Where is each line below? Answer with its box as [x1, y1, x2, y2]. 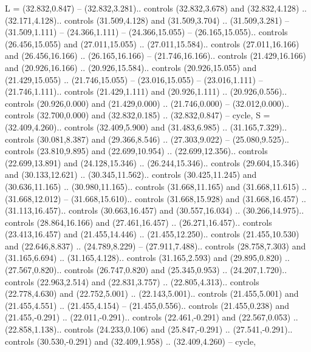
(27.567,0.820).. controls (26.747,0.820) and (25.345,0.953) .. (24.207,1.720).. [5, 263, 287, 276]
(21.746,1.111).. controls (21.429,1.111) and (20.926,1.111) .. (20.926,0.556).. [5, 85, 287, 98]
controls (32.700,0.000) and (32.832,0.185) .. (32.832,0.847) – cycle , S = [5, 109, 270, 121]
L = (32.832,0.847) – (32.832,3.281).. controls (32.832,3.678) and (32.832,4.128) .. [5, 2, 307, 14]
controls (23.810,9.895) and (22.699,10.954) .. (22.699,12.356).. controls [5, 144, 268, 157]
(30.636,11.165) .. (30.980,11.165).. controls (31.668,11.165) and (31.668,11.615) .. [5, 180, 307, 192]
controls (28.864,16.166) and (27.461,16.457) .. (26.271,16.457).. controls [5, 215, 272, 228]
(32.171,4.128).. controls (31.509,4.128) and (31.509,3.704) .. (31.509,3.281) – [5, 13, 289, 26]
